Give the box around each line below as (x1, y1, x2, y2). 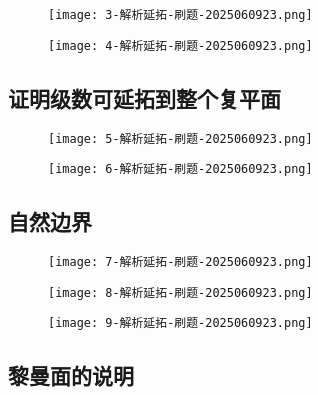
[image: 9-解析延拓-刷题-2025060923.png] (48, 316, 313, 331)
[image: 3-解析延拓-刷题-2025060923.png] (48, 8, 313, 22)
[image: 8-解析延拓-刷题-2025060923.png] (48, 285, 313, 300)
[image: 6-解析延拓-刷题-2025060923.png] (48, 162, 313, 177)
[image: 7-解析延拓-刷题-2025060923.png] (48, 255, 313, 270)
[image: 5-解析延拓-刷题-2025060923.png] (48, 131, 313, 146)
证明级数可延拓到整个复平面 (8, 82, 281, 113)
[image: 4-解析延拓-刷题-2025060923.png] (48, 38, 313, 53)
